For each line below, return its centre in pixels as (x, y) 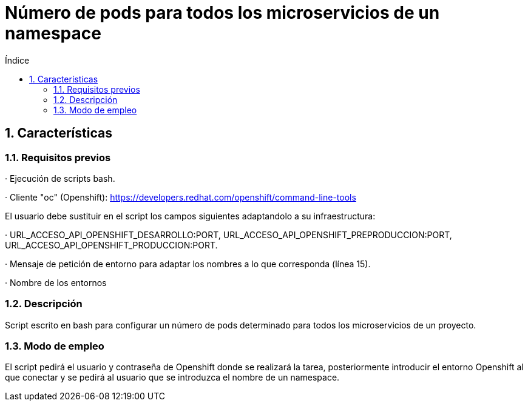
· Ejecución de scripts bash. (60, 178)
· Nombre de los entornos (56, 282)
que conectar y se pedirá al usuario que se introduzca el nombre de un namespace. (172, 378)
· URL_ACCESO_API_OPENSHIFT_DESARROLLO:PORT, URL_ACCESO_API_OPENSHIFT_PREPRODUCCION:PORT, (228, 235)
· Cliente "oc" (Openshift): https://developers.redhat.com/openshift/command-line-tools (181, 197)
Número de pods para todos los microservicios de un (222, 13)
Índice (17, 60)
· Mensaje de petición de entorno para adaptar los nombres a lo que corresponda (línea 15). (188, 264)
